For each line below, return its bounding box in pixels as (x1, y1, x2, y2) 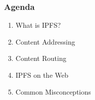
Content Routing (15, 53, 66, 63)
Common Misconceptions (15, 86, 91, 97)
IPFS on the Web (15, 70, 68, 80)
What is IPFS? (15, 20, 61, 30)
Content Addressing (15, 36, 75, 47)
